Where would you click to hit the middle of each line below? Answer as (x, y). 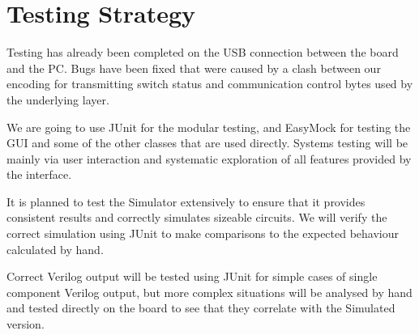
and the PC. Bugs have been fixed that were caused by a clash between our (194, 68)
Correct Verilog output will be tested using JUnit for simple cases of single (192, 276)
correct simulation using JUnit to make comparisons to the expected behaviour (203, 233)
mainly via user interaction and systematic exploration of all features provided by (209, 158)
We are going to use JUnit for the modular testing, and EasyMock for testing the (209, 127)
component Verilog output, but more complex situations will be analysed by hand (209, 292)
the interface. (39, 174)
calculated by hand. (55, 249)
